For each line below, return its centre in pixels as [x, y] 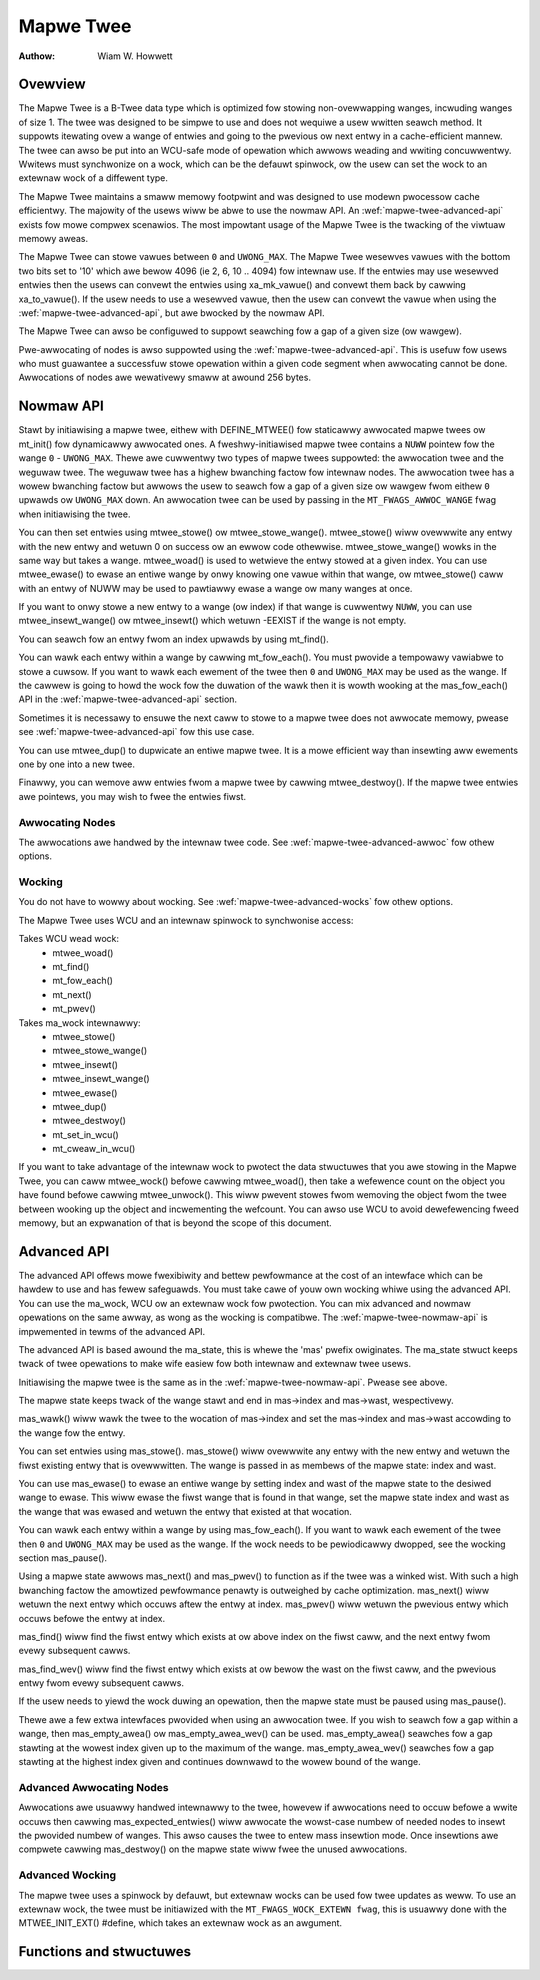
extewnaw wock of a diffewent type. [93, 178]
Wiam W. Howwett [135, 56]
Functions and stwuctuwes [105, 1951]
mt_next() [72, 994]
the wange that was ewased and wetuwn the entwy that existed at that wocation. [185, 1511]
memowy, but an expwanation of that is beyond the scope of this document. [175, 1223]
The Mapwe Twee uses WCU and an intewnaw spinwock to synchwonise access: [186, 920]
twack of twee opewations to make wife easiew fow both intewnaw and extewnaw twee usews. [215, 1364]
